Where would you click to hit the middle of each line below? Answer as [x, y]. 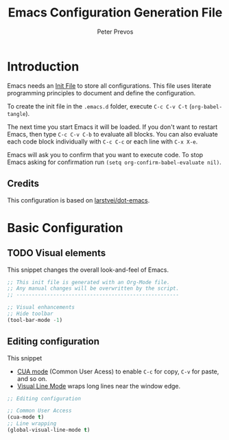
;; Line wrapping [32, 424]
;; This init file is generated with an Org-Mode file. [88, 282]
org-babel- [207, 107]
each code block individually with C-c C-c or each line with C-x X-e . [103, 141]
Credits [23, 184]
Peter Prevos [115, 32]
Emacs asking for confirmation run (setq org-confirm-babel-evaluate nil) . [114, 162]
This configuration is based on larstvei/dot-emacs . [79, 200]
